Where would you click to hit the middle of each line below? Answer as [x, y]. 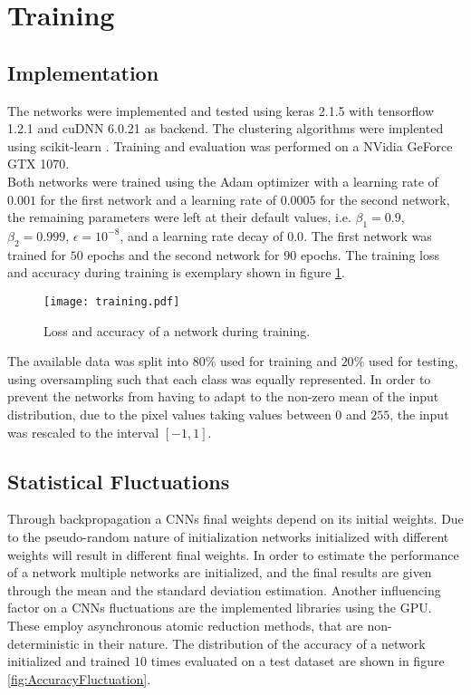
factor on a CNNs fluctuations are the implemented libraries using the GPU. [220, 608]
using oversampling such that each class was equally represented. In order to [219, 378]
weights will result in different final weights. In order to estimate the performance [233, 554]
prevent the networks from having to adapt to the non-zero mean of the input [223, 396]
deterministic [43, 643]
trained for [37, 254]
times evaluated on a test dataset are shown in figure [298, 661]
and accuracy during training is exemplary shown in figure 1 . [176, 272]
